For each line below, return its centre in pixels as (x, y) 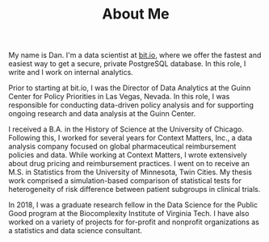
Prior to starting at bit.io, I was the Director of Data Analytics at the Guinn (130, 88)
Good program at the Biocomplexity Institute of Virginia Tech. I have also (129, 214)
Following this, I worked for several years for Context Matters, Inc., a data (130, 138)
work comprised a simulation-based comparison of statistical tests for (125, 181)
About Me (136, 14)
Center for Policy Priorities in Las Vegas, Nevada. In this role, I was (119, 97)
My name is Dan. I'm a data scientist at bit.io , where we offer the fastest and (135, 55)
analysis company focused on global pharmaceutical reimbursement (122, 147)
